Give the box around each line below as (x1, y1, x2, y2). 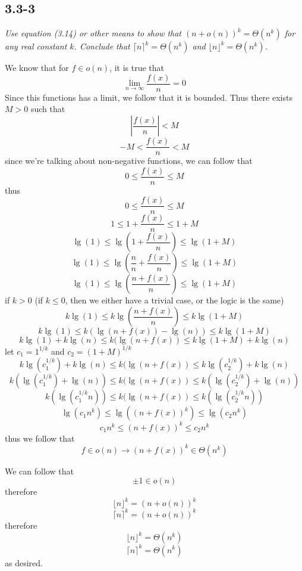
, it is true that (109, 61, 164, 74)
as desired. (5, 556, 43, 569)
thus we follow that (5, 432, 75, 444)
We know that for (5, 61, 69, 74)
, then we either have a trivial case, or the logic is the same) (65, 294, 284, 306)
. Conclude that (74, 40, 130, 52)
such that (30, 103, 65, 115)
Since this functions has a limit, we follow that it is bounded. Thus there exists (5, 91, 292, 103)
